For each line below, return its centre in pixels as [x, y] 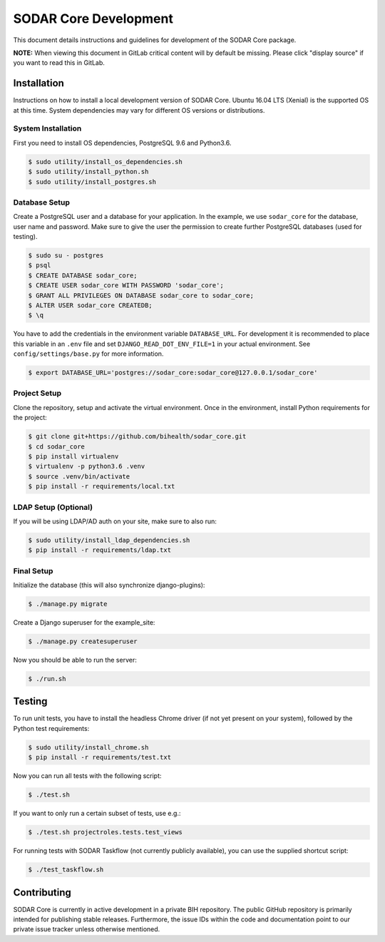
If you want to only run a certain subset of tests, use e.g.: [97, 814]
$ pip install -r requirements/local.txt [102, 486]
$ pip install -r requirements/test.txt [99, 757]
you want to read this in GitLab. [59, 63]
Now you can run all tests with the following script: [87, 776]
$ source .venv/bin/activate [79, 476]
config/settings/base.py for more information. [88, 354]
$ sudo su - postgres [66, 256]
